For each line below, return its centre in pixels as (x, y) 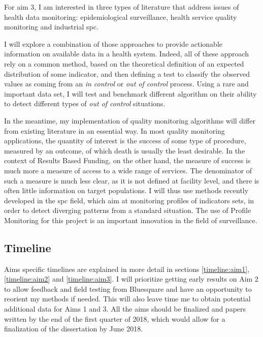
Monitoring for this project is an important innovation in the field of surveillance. (131, 220)
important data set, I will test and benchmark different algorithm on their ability (130, 93)
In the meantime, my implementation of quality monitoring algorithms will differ (130, 120)
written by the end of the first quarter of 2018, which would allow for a (115, 318)
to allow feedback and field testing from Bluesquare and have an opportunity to (128, 288)
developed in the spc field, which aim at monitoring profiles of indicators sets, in (129, 200)
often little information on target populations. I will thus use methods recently (126, 190)
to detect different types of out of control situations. (85, 103)
